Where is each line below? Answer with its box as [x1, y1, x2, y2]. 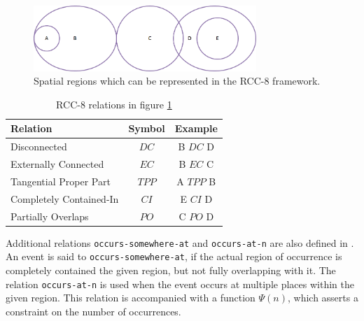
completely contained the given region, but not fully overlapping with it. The [6, 263, 336, 278]
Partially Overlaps [10, 208, 89, 223]
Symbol [128, 121, 165, 136]
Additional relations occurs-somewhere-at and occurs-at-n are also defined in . [6, 235, 354, 250]
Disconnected [10, 139, 67, 154]
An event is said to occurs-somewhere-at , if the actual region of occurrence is [6, 249, 342, 264]
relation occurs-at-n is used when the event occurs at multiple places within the [6, 276, 354, 291]
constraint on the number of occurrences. [6, 304, 181, 318]
